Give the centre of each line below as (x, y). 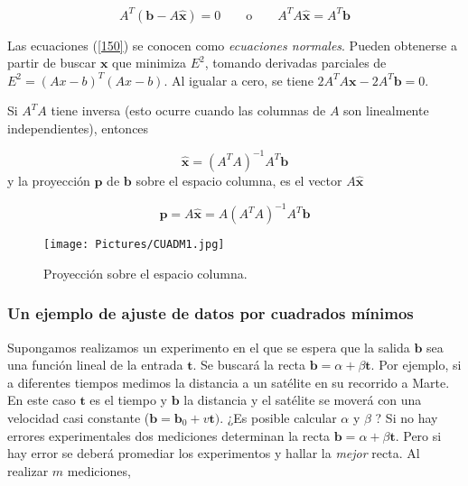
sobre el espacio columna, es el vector (239, 180)
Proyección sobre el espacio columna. (145, 273)
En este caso (42, 400)
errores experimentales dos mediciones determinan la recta (169, 435)
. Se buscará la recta (249, 365)
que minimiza (150, 63)
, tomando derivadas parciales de (295, 63)
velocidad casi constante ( (79, 417)
